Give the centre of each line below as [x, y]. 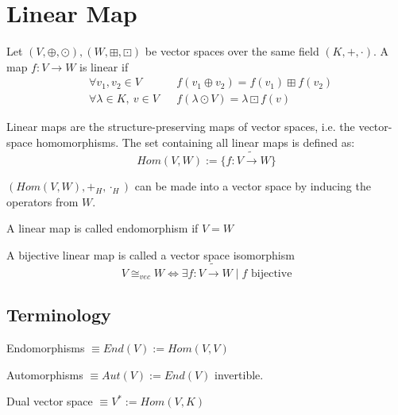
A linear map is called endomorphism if [102, 228]
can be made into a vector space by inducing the [253, 186]
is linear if [104, 66]
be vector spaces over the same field [232, 51]
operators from [43, 201]
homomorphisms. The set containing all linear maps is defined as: [195, 142]
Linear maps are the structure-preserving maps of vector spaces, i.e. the [181, 127]
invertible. [239, 374]
